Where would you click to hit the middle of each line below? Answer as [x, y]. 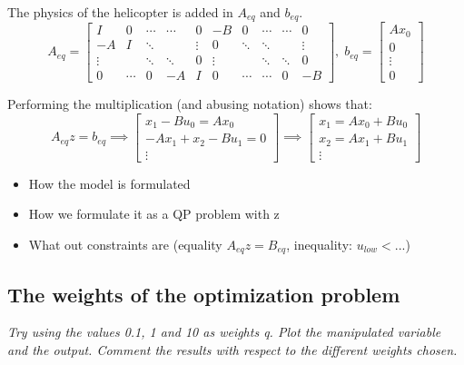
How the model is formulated [109, 183]
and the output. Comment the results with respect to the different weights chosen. [232, 350]
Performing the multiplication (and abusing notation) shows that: [190, 104]
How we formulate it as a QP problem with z [154, 214]
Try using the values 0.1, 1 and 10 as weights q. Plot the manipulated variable [224, 332]
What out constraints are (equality [125, 244]
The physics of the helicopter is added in [120, 12]
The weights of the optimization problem [204, 294]
